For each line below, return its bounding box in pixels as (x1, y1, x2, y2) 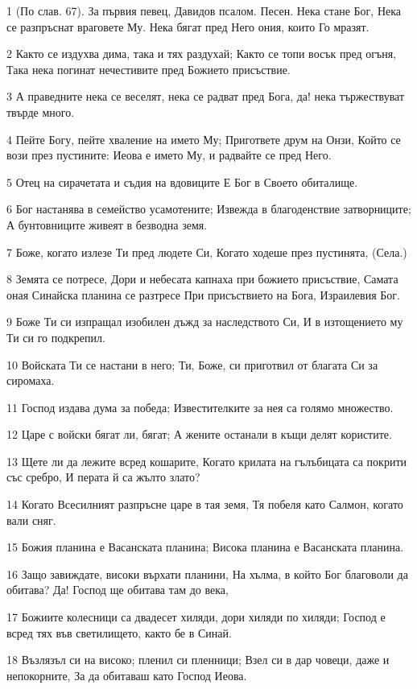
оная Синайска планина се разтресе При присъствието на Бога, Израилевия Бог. (6, 286, 400, 303)
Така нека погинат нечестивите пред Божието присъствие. (6, 60, 291, 77)
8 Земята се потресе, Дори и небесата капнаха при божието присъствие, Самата (6, 270, 398, 287)
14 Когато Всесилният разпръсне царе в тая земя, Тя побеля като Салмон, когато (6, 496, 403, 513)
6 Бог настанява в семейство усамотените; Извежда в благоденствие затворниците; (6, 200, 411, 217)
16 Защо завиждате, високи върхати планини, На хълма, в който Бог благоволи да (6, 565, 408, 582)
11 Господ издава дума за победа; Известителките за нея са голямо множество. (6, 398, 394, 415)
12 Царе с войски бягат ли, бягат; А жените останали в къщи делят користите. (6, 426, 392, 443)
